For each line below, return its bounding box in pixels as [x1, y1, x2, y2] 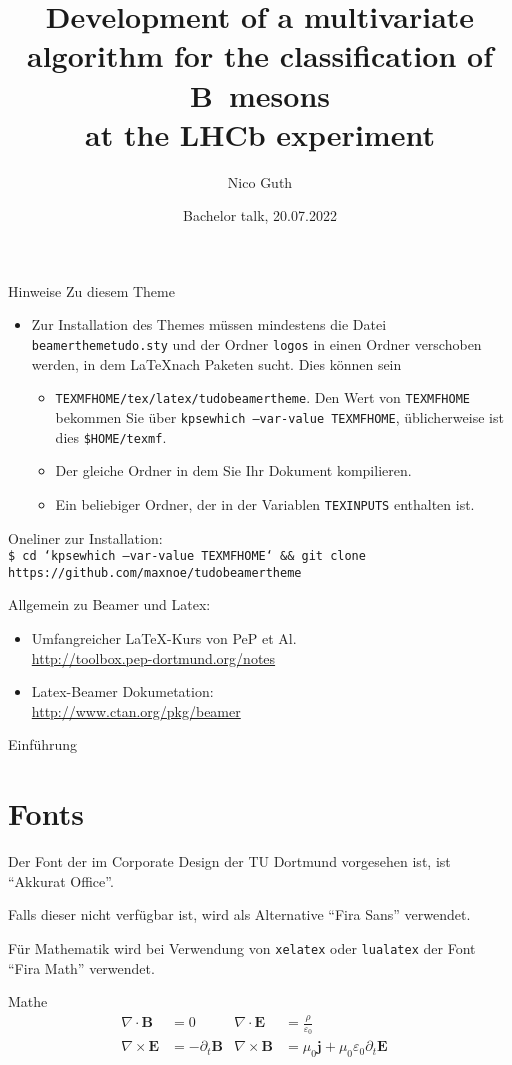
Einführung [8, 734, 78, 755]
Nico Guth [227, 171, 293, 192]
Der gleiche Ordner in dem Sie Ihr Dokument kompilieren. [55, 460, 412, 481]
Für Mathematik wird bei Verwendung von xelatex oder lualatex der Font [8, 937, 476, 958]
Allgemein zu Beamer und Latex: [8, 594, 211, 615]
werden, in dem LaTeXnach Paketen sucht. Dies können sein [31, 353, 402, 374]
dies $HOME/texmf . [55, 426, 167, 447]
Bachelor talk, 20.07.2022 [183, 205, 337, 226]
